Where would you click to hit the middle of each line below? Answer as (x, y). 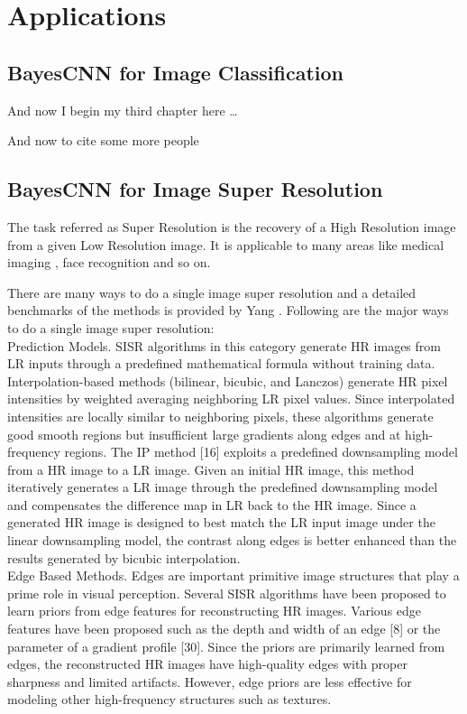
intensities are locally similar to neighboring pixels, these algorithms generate (220, 416)
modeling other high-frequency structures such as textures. (169, 699)
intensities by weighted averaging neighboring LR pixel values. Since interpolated (231, 399)
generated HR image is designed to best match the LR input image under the (221, 522)
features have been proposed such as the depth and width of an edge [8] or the (224, 629)
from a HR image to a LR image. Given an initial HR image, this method (211, 469)
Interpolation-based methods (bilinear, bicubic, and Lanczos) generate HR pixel (228, 380)
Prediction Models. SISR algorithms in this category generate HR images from (224, 345)
